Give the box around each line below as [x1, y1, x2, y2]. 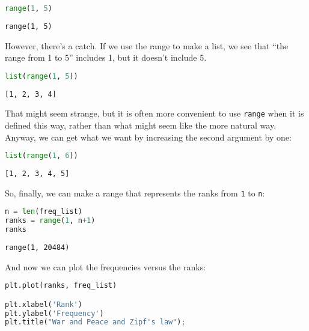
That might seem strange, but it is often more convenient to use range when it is [5, 107, 304, 120]
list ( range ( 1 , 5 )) [5, 71, 78, 80]
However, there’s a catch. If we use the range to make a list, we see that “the [5, 39, 289, 52]
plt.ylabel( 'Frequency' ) [5, 309, 104, 318]
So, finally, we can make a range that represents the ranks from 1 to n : [5, 186, 265, 199]
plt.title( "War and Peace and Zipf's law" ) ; [5, 318, 186, 327]
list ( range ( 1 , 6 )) [5, 151, 78, 160]
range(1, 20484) [5, 243, 70, 252]
